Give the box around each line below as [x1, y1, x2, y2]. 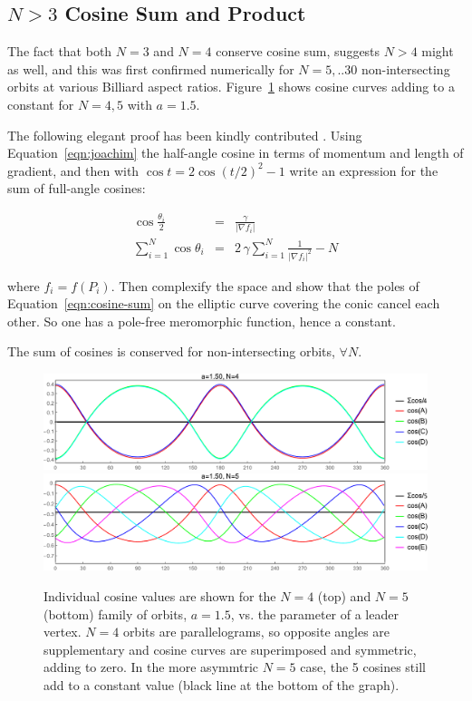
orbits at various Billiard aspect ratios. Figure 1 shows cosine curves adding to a [7, 77, 455, 96]
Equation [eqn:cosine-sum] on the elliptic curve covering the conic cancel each [7, 294, 440, 313]
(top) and [317, 587, 371, 606]
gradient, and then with [7, 161, 140, 180]
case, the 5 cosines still [300, 657, 426, 677]
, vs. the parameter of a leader [230, 604, 399, 623]
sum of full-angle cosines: [7, 179, 146, 198]
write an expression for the [289, 161, 438, 180]
